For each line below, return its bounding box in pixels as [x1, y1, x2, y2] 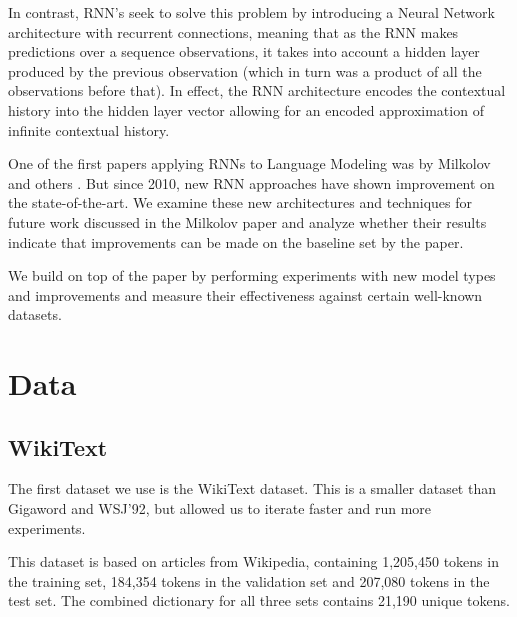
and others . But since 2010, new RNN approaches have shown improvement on [8, 172, 495, 193]
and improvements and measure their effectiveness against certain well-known [8, 284, 483, 305]
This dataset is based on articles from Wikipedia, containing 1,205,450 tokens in [8, 551, 499, 572]
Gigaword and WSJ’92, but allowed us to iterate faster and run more [8, 498, 431, 519]
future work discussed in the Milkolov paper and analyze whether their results [8, 211, 487, 232]
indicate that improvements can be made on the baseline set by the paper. [8, 231, 464, 252]
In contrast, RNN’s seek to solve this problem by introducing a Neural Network [8, 2, 495, 22]
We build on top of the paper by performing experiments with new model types [8, 265, 496, 286]
